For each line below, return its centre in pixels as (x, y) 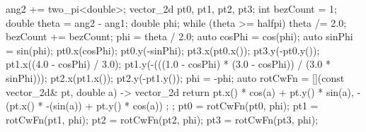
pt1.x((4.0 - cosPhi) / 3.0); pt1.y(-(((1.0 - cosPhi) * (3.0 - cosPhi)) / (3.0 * (168, 64)
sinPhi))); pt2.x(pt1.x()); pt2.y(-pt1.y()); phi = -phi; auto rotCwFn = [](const (175, 77)
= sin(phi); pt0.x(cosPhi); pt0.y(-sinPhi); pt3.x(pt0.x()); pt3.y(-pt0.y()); (163, 50)
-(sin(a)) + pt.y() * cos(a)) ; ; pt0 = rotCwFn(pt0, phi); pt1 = (182, 106)
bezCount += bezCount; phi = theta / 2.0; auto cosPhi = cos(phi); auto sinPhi (179, 36)
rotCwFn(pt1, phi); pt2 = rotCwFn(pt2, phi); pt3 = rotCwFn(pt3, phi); (162, 119)
